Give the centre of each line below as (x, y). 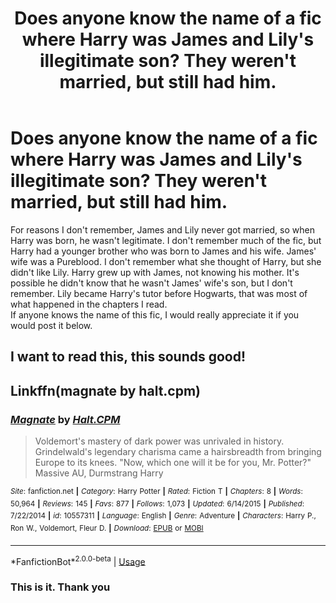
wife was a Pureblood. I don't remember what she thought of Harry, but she (166, 261)
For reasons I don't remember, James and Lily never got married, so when (162, 229)
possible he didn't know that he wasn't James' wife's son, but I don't (151, 283)
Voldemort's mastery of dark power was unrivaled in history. (159, 441)
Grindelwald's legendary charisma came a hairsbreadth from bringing (178, 452)
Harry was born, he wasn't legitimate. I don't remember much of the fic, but (166, 240)
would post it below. (51, 325)
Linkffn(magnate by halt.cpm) (106, 390)
